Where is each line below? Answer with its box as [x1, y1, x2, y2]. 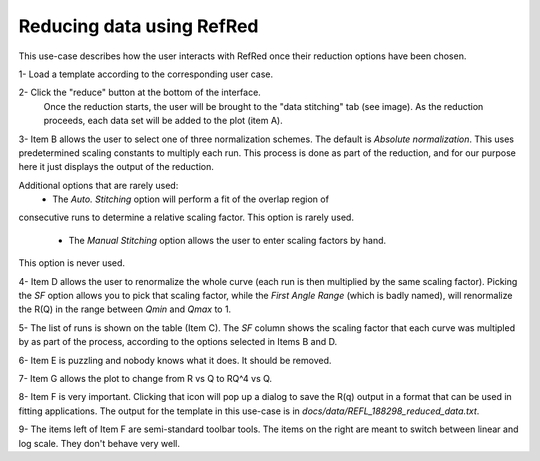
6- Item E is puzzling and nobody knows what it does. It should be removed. [18, 354, 332, 366]
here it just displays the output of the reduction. [18, 161, 214, 173]
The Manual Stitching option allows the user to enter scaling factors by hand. [68, 234, 387, 246]
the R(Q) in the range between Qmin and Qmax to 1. [18, 303, 232, 315]
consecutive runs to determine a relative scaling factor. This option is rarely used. [18, 211, 355, 224]
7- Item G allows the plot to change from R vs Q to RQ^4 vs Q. [18, 372, 273, 384]
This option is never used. [18, 257, 125, 269]
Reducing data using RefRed [18, 15, 259, 37]
